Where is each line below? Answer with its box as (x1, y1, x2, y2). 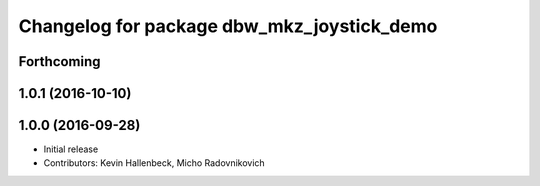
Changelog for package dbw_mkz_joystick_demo (18, 15, 438, 37)
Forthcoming (18, 53, 101, 70)
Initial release (43, 143, 99, 155)
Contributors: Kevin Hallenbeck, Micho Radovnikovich (43, 157, 265, 169)
